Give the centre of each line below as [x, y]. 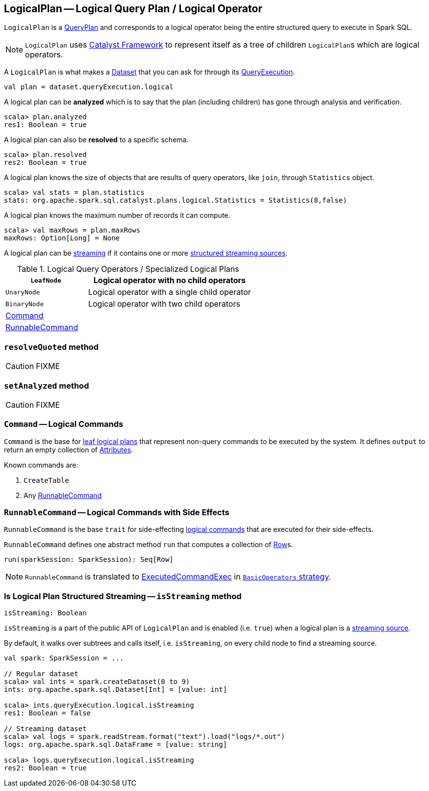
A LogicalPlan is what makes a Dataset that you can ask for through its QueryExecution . [150, 72]
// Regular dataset [41, 674]
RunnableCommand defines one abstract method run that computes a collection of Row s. [149, 545]
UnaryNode [23, 292]
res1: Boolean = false [48, 713]
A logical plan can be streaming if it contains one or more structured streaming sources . [146, 253]
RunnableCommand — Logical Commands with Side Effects [117, 513]
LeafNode [46, 280]
